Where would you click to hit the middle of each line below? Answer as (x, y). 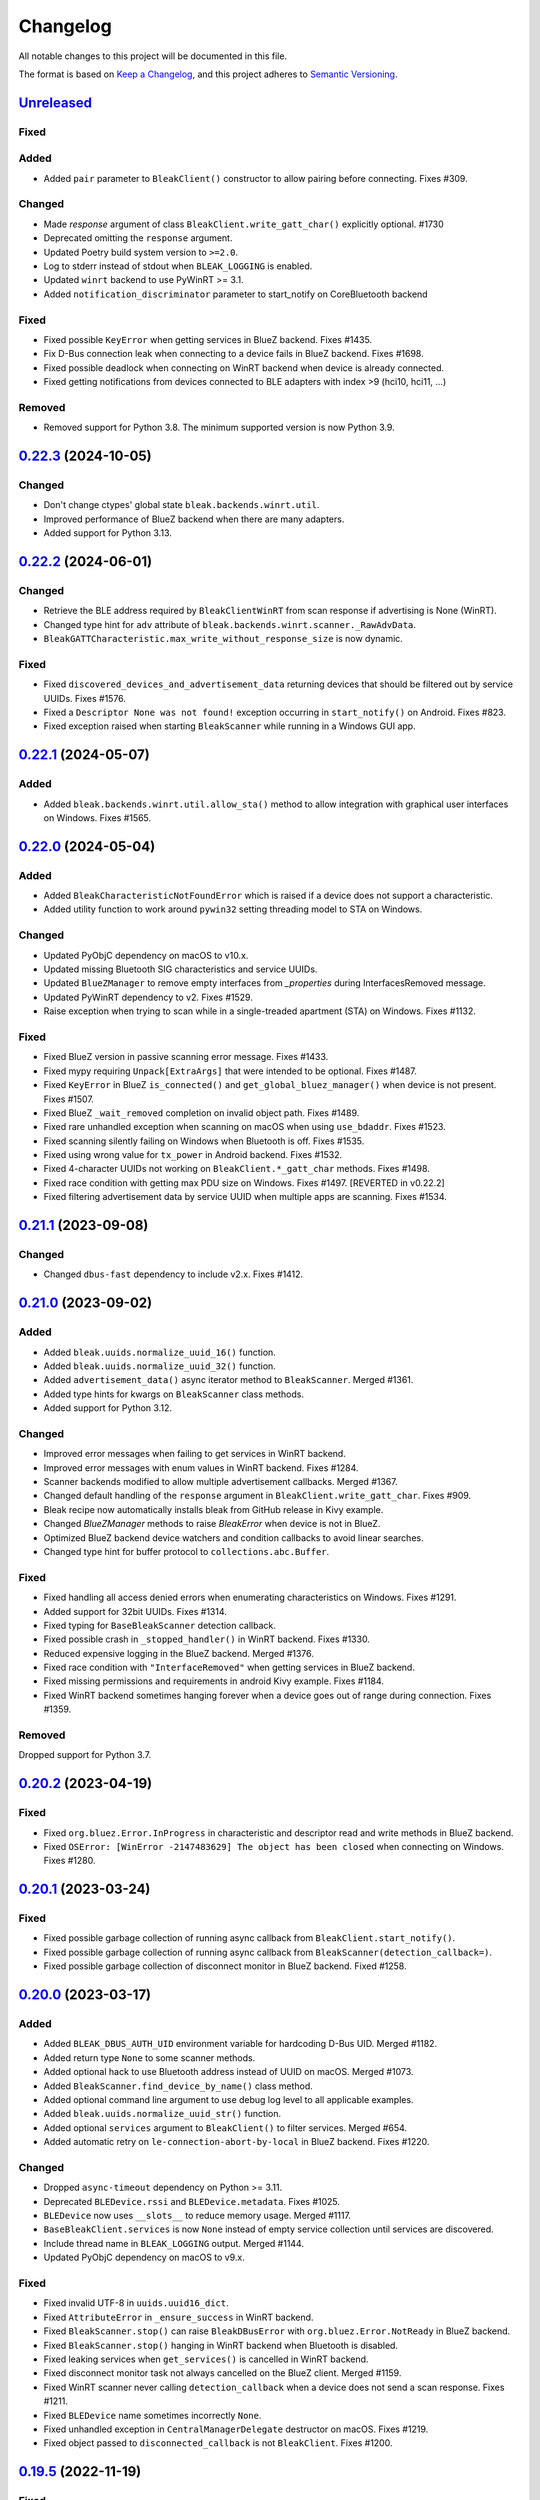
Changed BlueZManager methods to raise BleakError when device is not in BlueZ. (212, 1524)
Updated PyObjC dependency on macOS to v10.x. (146, 955)
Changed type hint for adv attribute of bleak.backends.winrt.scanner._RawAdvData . (230, 624)
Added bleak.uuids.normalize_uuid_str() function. (162, 2114)
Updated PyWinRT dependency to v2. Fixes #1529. (148, 997)
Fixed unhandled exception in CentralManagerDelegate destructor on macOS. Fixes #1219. (236, 2429)
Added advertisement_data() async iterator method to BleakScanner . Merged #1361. (228, 1380)
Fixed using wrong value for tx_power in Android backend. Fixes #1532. (193, 1155)
